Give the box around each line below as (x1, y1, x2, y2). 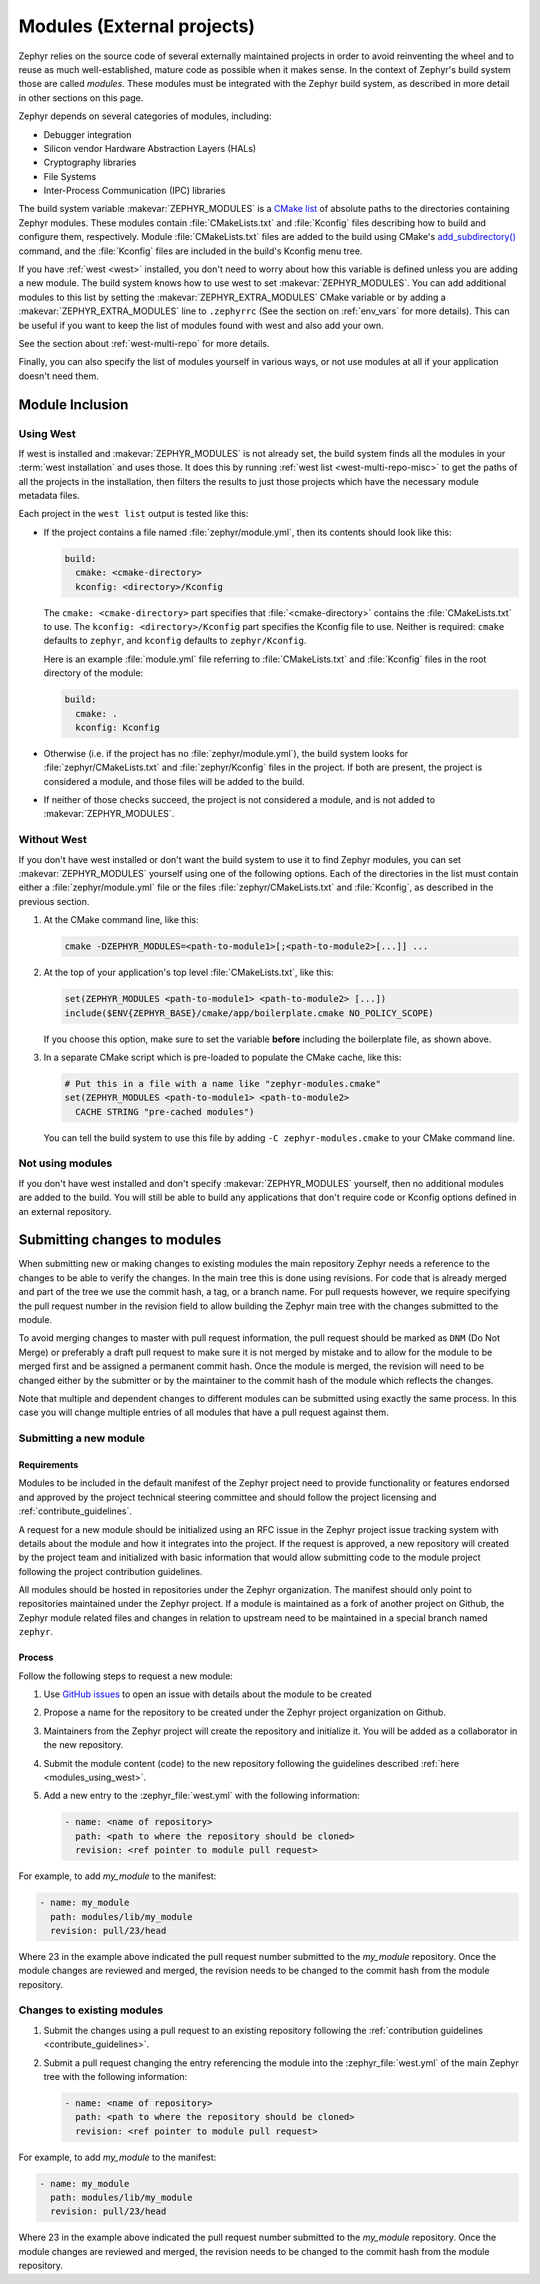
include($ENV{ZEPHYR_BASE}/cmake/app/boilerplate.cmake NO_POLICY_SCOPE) (64, 1007, 434, 1019)
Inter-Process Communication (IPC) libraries (43, 185, 226, 197)
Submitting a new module (18, 1431, 145, 1445)
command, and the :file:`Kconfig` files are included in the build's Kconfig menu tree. (18, 245, 363, 257)
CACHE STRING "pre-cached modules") (75, 1106, 255, 1117)
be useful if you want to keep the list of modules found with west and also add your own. (18, 319, 384, 331)
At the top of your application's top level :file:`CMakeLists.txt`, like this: (43, 966, 334, 979)
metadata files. (18, 490, 80, 502)
